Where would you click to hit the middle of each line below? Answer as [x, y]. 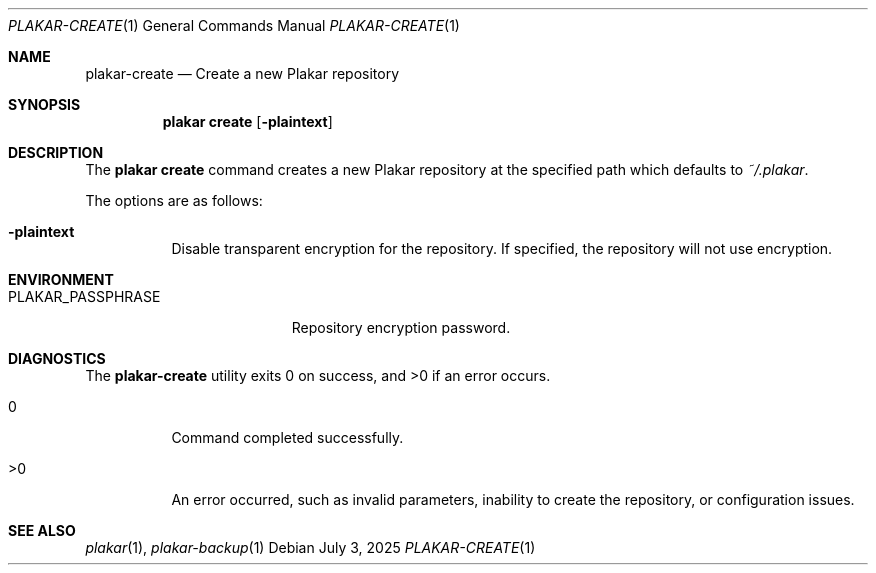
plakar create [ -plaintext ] [247, 121]
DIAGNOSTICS [57, 358]
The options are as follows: [174, 200]
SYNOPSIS [44, 104]
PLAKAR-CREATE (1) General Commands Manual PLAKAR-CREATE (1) [234, 25]
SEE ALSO [42, 530]
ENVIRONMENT [61, 279]
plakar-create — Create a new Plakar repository [242, 73]
